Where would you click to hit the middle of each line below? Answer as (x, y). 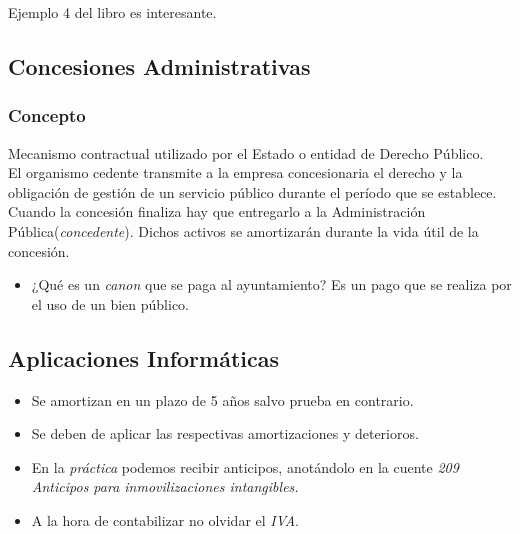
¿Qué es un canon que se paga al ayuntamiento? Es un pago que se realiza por (271, 284)
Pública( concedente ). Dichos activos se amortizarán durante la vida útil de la (243, 230)
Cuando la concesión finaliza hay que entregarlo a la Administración (217, 211)
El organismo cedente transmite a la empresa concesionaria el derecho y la (235, 172)
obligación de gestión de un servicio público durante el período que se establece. (252, 191)
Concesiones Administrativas (159, 65)
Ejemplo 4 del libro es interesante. (112, 12)
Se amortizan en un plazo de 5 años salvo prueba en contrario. (222, 399)
